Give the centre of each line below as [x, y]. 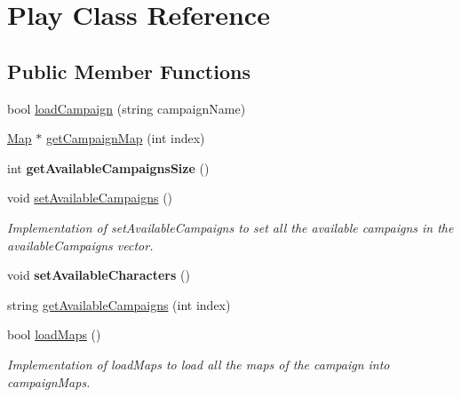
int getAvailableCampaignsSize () [108, 167]
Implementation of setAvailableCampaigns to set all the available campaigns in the [230, 227]
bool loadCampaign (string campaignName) [127, 108]
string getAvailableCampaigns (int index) [119, 304]
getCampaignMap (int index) [125, 138]
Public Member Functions [129, 71]
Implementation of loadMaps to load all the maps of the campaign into [199, 364]
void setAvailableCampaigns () [90, 198]
